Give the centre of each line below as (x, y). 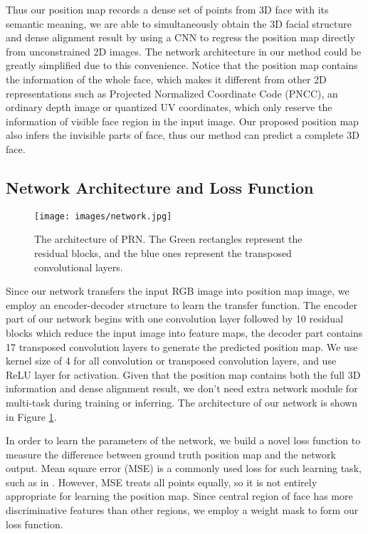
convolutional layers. (79, 267)
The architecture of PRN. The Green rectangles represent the (168, 239)
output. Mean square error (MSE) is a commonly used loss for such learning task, (184, 468)
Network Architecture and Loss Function (160, 187)
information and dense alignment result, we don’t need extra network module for (182, 388)
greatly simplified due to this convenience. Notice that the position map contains (182, 65)
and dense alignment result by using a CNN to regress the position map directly (180, 37)
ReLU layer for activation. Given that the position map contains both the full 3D (183, 374)
